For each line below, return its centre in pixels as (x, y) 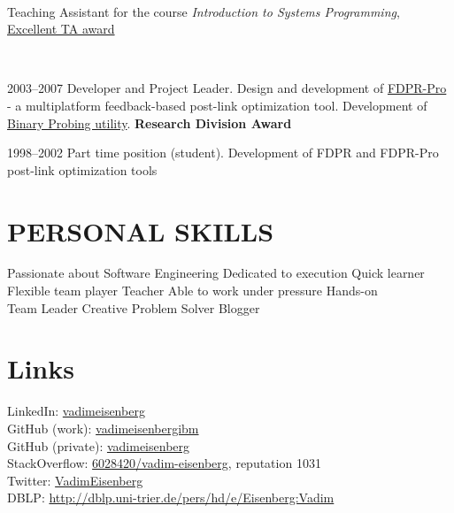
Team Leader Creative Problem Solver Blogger (134, 307)
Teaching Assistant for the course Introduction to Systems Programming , (204, 11)
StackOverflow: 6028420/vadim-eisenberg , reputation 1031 (164, 463)
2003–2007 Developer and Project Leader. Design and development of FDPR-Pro (227, 88)
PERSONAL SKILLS (141, 230)
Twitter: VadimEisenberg (75, 480)
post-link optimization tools (82, 169)
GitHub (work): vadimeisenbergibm (103, 428)
